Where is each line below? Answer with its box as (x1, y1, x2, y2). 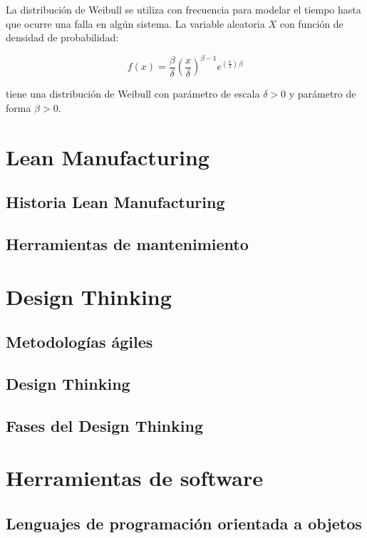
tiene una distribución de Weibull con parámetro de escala (6, 86, 260, 101)
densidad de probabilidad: (6, 30, 119, 45)
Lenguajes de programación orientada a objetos (6, 512, 362, 534)
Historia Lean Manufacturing (6, 191, 225, 213)
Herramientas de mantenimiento (6, 233, 249, 255)
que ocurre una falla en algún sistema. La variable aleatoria (6, 16, 265, 31)
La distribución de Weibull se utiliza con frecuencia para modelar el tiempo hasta (6, 2, 361, 16)
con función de (279, 16, 343, 31)
